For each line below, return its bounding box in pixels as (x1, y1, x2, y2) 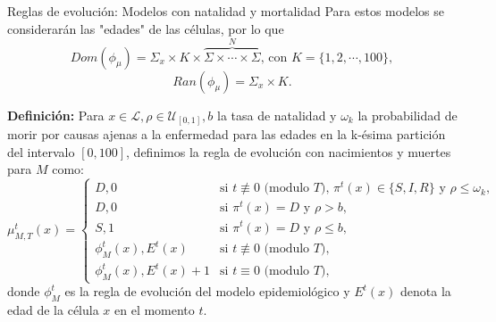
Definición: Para (7, 105, 105, 124)
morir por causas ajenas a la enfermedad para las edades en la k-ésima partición (7, 125, 446, 144)
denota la (400, 282, 451, 301)
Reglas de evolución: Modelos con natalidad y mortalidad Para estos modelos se (7, 2, 444, 20)
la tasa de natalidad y (216, 105, 337, 124)
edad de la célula (7, 301, 99, 319)
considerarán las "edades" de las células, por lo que (7, 19, 284, 37)
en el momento (114, 301, 195, 319)
